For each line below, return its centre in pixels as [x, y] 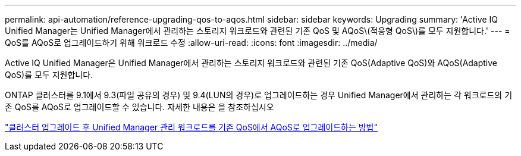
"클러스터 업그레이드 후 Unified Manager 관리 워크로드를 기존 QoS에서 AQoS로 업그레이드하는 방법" [192, 127]
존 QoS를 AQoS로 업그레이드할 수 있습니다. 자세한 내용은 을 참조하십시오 [139, 107]
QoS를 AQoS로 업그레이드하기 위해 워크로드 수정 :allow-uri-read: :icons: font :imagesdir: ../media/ [191, 43]
